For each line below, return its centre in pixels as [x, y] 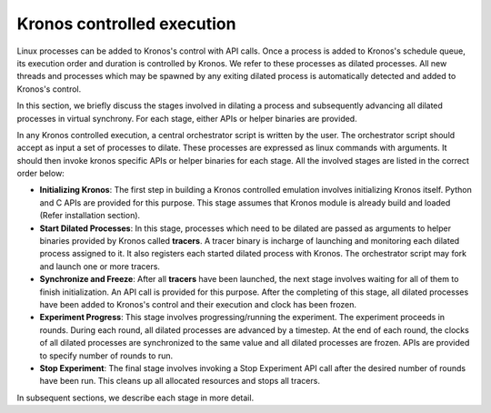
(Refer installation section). [90, 216]
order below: [41, 174]
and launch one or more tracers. [100, 266]
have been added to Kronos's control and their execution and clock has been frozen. [198, 304]
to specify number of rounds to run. [106, 356]
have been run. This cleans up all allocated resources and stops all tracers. [180, 381]
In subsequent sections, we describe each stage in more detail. [135, 398]
